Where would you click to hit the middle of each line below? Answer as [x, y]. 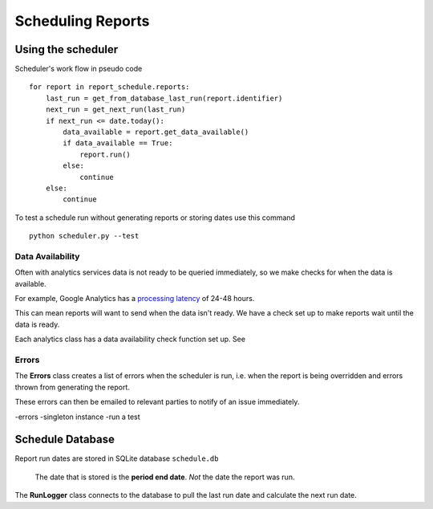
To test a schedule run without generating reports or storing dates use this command [155, 218]
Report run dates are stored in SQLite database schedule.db [117, 458]
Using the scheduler [67, 49]
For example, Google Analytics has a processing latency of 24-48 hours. [135, 299]
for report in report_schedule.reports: [109, 87]
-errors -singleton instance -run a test [77, 417]
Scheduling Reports [82, 21]
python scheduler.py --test [84, 236]
